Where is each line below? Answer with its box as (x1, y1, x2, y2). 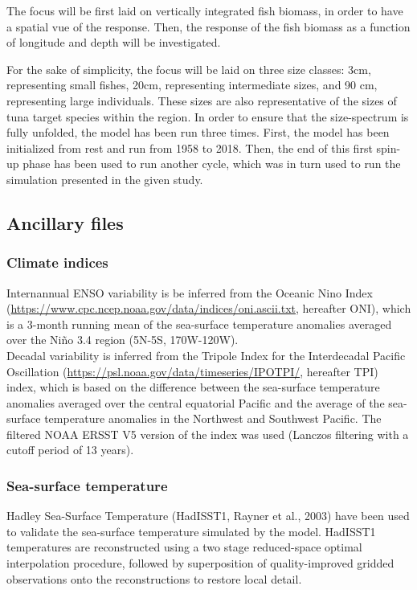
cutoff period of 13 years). (6, 441, 134, 458)
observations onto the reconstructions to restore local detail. (6, 570, 302, 587)
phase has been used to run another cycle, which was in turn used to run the (22, 155, 401, 172)
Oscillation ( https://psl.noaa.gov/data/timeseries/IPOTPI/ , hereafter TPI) (6, 363, 378, 379)
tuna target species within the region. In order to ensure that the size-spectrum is (6, 108, 409, 125)
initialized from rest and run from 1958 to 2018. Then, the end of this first (6, 139, 373, 156)
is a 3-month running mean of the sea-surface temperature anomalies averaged (6, 315, 392, 332)
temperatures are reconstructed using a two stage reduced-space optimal (6, 539, 362, 555)
